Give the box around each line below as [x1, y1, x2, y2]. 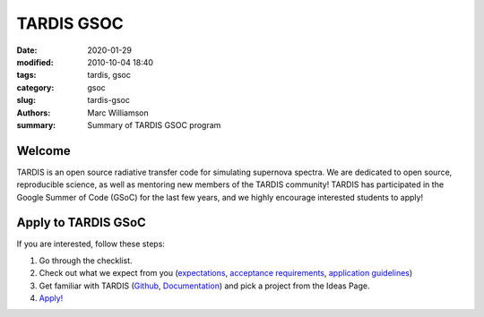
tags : [16, 70, 37, 81]
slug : [16, 95, 36, 106]
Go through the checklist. [39, 255, 134, 266]
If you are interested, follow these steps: [16, 238, 166, 250]
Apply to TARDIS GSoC [16, 215, 147, 230]
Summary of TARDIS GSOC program [87, 119, 221, 130]
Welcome [16, 143, 71, 158]
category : [16, 81, 55, 93]
